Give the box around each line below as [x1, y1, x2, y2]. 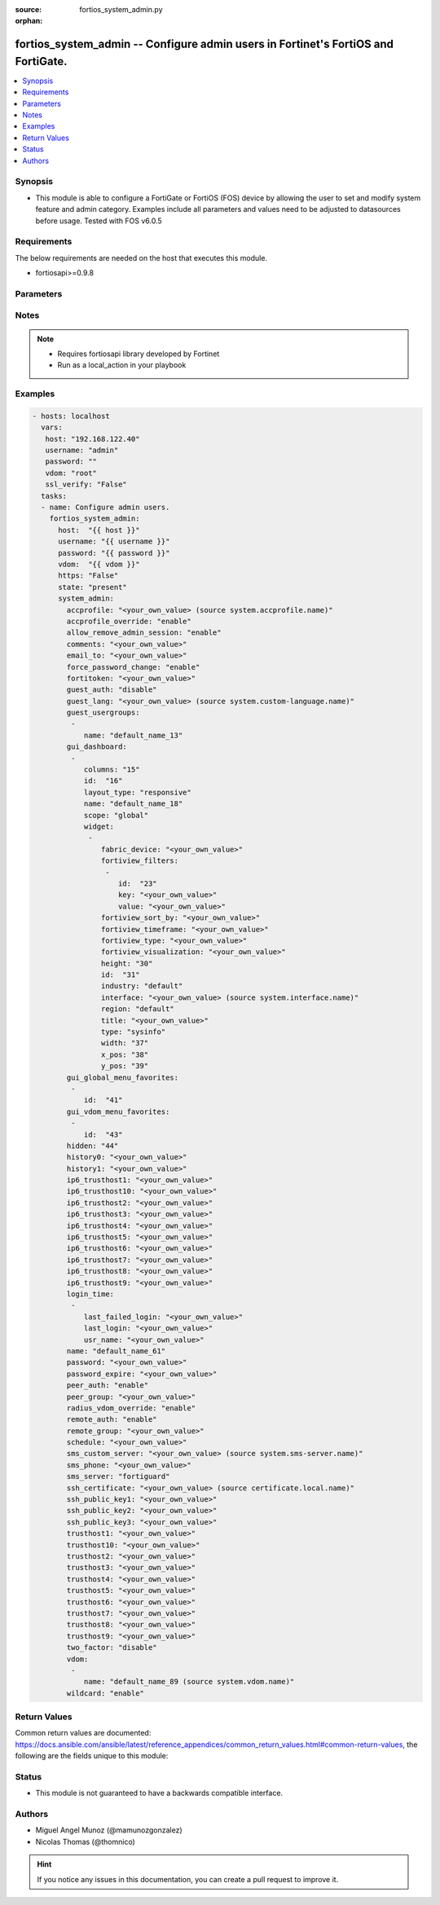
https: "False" [58, 571, 119, 580]
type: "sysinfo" [100, 1027, 166, 1036]
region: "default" [100, 1005, 174, 1014]
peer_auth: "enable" [66, 1381, 149, 1390]
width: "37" [100, 1039, 149, 1048]
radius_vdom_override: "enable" [66, 1403, 196, 1413]
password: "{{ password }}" [58, 548, 170, 557]
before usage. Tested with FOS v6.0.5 [35, 216, 162, 226]
